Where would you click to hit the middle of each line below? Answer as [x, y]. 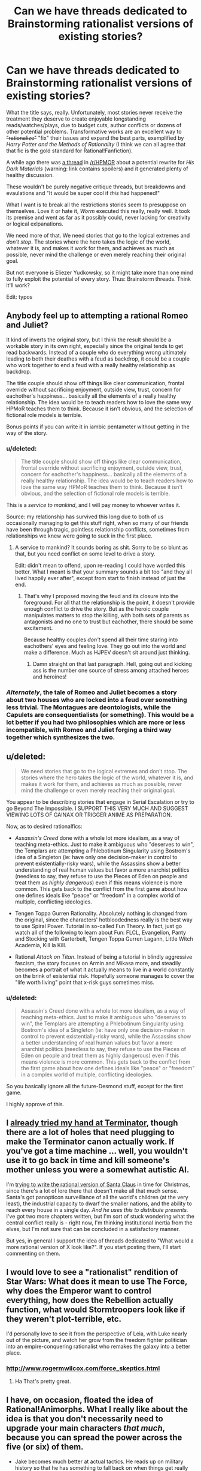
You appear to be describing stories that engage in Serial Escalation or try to [100, 801]
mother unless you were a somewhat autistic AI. [98, 1170]
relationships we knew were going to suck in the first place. [79, 536]
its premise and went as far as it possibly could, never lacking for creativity [98, 217]
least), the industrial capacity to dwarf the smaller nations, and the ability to [99, 1203]
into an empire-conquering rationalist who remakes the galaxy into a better [98, 1346]
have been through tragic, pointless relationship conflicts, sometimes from [98, 530]
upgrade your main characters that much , [86, 1428]
